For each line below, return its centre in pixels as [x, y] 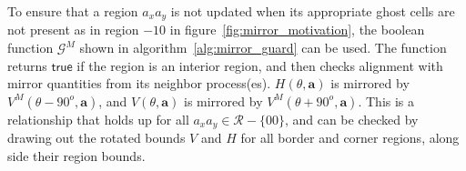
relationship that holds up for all [98, 119]
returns [27, 65]
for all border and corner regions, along [350, 138]
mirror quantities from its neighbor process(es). [139, 83]
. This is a [386, 101]
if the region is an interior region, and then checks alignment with [260, 65]
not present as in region [73, 30]
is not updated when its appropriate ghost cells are [313, 11]
